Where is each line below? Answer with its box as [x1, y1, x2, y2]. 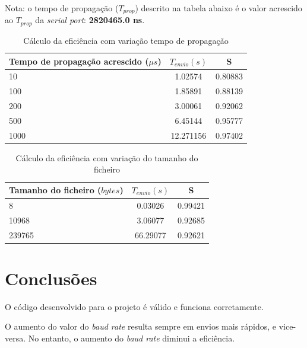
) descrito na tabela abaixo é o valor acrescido [135, 2, 302, 14]
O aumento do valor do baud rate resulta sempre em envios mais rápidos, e [5, 320, 277, 333]
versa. [5, 331, 26, 344]
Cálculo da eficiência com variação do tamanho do [15, 151, 198, 164]
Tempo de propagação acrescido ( [9, 55, 149, 67]
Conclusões [5, 266, 97, 290]
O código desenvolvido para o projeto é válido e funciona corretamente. [5, 300, 264, 312]
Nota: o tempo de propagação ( [5, 2, 119, 14]
